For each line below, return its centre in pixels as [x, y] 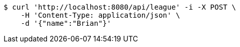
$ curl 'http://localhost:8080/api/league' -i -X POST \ [120, 7]
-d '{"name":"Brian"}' [66, 23]
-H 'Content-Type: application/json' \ [100, 15]
